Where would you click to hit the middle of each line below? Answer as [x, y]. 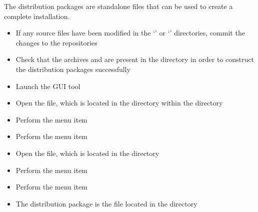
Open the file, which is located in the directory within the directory [119, 103]
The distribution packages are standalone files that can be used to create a [118, 6]
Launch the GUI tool [48, 86]
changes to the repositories [56, 42]
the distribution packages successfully [73, 69]
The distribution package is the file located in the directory [106, 203]
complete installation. [37, 16]
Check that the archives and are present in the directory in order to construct [135, 59]
